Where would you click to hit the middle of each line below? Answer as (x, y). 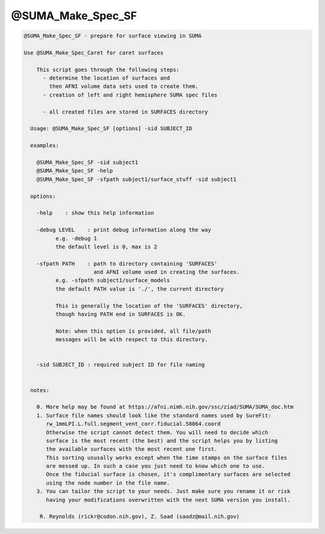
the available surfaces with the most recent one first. (132, 449)
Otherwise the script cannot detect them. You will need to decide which (157, 432)
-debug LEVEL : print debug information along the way (124, 230)
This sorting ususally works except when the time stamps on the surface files (167, 457)
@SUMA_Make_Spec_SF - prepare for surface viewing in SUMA (113, 36)
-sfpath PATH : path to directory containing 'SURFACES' (127, 263)
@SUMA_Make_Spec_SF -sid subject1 (87, 162)
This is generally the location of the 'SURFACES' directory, (149, 306)
